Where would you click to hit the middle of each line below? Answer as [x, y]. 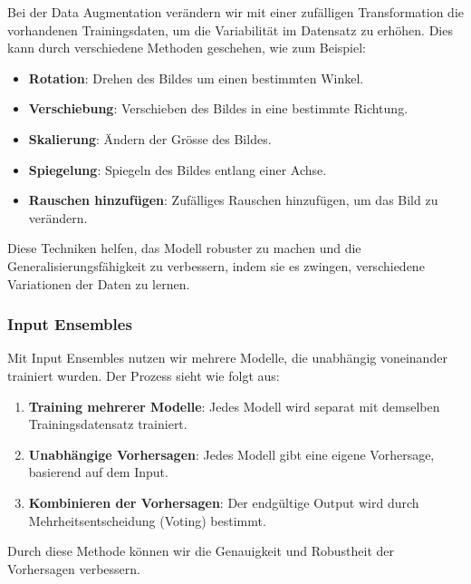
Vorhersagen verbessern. [74, 568]
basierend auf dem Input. [98, 472]
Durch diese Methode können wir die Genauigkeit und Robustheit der [201, 551]
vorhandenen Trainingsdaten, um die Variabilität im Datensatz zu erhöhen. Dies [230, 29]
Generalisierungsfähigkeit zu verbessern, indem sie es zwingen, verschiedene [216, 265]
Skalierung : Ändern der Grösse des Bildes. [150, 138]
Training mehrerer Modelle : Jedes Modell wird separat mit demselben [234, 406]
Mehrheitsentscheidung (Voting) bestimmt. [147, 520]
